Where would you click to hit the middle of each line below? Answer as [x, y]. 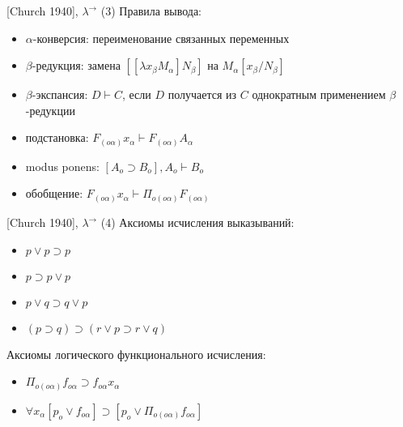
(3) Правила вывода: [151, 11]
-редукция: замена [76, 65]
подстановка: [57, 137]
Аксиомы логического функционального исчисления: [136, 354]
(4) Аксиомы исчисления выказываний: [197, 222]
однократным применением [319, 94]
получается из [202, 94]
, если [136, 94]
